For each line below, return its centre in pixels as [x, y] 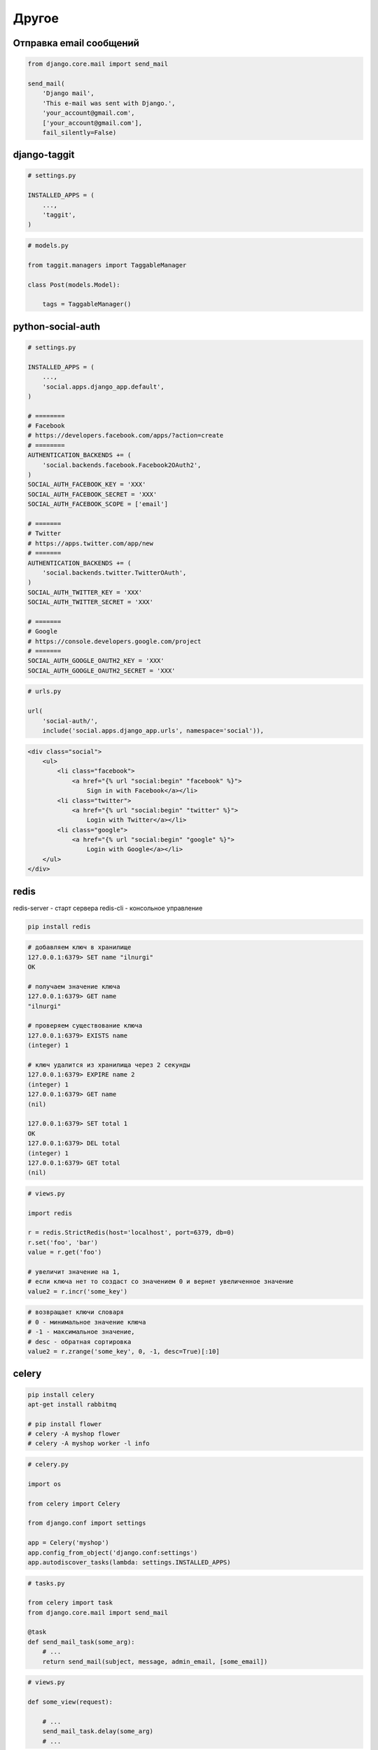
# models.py [48, 246]
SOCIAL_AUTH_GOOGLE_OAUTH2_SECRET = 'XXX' [101, 671]
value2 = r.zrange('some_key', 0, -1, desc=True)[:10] [124, 1351]
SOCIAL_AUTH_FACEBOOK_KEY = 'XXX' [87, 484]
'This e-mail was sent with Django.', [109, 103]
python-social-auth [57, 327]
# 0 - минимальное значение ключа [87, 1322]
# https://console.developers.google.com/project [114, 641]
